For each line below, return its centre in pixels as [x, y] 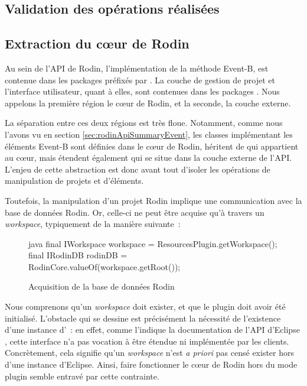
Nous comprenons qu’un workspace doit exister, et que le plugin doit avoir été [145, 306]
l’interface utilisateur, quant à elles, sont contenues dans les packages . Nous [142, 91]
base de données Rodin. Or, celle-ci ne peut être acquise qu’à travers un [135, 212]
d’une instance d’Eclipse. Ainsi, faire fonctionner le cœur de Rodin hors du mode [151, 364]
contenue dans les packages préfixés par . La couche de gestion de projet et [140, 80]
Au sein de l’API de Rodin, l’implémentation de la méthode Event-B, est [137, 68]
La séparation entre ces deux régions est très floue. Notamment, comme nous [144, 123]
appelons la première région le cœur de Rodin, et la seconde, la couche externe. [148, 103]
